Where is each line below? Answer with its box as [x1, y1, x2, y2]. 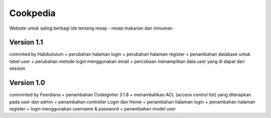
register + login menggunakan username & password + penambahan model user [9, 105, 176, 111]
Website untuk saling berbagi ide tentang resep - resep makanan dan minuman [9, 25, 173, 31]
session [9, 65, 26, 71]
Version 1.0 [9, 78, 45, 87]
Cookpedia [9, 8, 56, 19]
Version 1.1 [9, 38, 44, 47]
